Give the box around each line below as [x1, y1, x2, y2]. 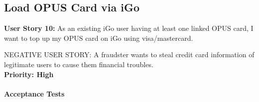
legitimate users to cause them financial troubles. [4, 59, 153, 69]
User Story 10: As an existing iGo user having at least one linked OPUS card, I [4, 23, 254, 33]
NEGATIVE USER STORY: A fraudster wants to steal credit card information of [4, 49, 255, 60]
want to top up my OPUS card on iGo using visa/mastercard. [4, 32, 193, 43]
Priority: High [4, 69, 54, 79]
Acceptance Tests [4, 88, 65, 99]
